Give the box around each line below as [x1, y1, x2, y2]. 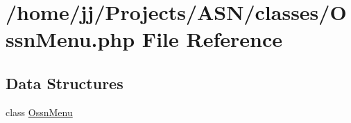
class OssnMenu [6, 104, 73, 119]
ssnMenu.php [6, 25, 135, 53]
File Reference [142, 25, 282, 53]
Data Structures [6, 72, 123, 93]
